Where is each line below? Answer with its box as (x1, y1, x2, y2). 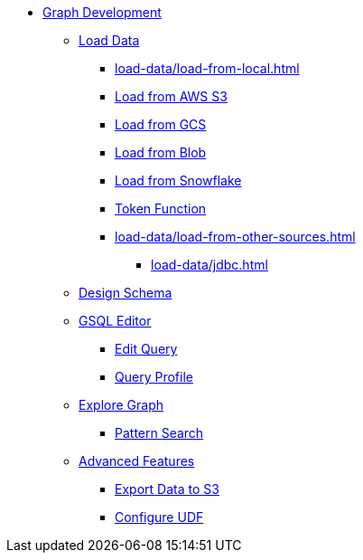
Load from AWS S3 (115, 89, 228, 104)
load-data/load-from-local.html (115, 61, 300, 76)
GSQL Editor (79, 313, 152, 328)
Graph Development (42, 5, 162, 20)
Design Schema (79, 285, 172, 300)
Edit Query (115, 341, 178, 356)
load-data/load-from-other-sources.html (115, 229, 356, 244)
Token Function (115, 201, 207, 216)
